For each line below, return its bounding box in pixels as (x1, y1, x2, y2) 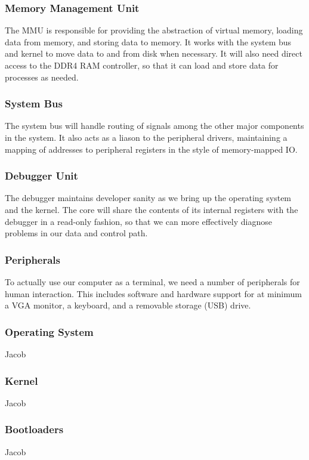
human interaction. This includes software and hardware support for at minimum (5, 287, 302, 300)
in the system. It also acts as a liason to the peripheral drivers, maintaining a (5, 131, 288, 143)
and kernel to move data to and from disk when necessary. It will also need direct (5, 47, 302, 60)
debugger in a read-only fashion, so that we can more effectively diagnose (5, 215, 272, 227)
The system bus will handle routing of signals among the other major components (5, 119, 304, 132)
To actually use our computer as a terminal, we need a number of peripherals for (5, 276, 300, 288)
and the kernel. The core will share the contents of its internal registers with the (5, 203, 298, 215)
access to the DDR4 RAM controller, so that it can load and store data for (5, 59, 279, 71)
